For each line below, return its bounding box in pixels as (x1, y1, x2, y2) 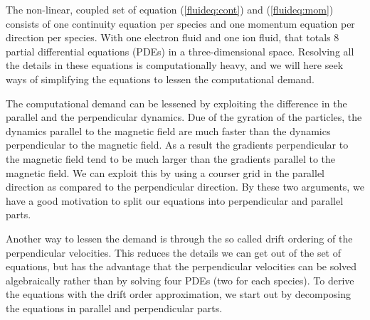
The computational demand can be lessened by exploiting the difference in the (6, 95, 347, 110)
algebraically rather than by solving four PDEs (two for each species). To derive (6, 272, 354, 287)
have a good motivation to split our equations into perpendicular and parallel (6, 193, 344, 208)
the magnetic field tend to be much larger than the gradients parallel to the (6, 151, 336, 166)
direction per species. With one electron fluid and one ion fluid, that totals (6, 30, 331, 45)
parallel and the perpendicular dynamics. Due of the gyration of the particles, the (6, 110, 362, 124)
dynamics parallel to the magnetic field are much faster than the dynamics (6, 123, 331, 138)
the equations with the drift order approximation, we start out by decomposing (6, 287, 351, 302)
